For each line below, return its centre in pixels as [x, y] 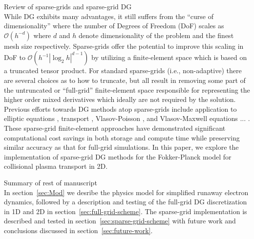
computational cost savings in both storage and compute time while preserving [122, 137]
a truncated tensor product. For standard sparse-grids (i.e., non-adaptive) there [123, 70]
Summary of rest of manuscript [51, 182]
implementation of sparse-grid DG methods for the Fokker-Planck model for [118, 156]
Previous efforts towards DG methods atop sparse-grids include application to [120, 109]
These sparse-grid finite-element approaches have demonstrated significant [115, 128]
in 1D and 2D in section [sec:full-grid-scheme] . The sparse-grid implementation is [126, 211]
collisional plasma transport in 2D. [56, 166]
